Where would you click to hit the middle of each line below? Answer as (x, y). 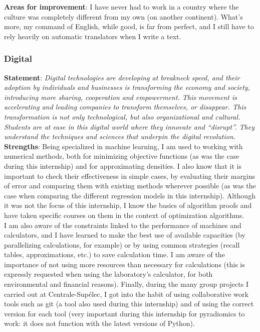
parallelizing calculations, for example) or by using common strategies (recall (122, 244)
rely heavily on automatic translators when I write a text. (93, 36)
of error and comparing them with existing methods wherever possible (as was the (130, 186)
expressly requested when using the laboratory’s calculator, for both (108, 274)
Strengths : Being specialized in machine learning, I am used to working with (123, 146)
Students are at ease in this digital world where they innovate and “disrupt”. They (129, 126)
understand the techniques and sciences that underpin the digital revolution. (120, 136)
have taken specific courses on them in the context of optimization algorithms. (124, 215)
